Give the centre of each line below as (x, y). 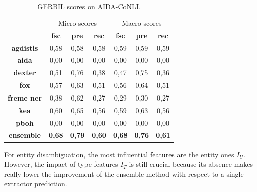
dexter (25, 73)
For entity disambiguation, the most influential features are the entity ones (119, 154)
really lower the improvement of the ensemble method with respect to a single (124, 174)
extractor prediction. (36, 184)
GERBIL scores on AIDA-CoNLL (89, 6)
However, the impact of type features (61, 164)
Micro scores (77, 22)
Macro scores (142, 22)
